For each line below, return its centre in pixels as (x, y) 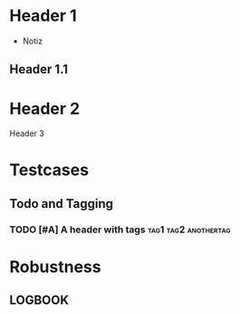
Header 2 (45, 108)
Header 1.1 (39, 69)
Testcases (49, 170)
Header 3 (27, 133)
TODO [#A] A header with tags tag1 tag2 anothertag (120, 230)
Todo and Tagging (62, 204)
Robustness (55, 266)
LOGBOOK (39, 300)
